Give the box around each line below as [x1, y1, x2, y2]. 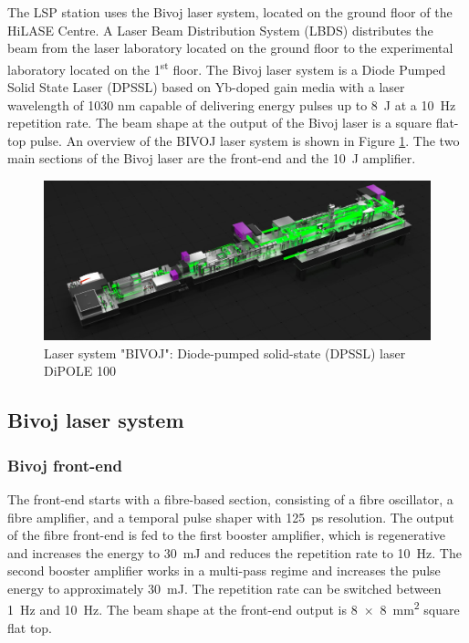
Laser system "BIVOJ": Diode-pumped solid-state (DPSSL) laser [44, 343, 406, 362]
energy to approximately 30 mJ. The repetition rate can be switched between [7, 578, 442, 597]
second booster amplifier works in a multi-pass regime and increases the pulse [7, 561, 441, 580]
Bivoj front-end [7, 453, 122, 476]
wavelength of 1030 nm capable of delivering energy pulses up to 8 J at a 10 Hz [7, 95, 456, 114]
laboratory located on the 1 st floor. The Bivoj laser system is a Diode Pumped [7, 57, 446, 78]
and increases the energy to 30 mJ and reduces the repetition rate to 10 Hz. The [7, 543, 462, 562]
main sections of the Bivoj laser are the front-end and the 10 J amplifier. [7, 149, 416, 168]
